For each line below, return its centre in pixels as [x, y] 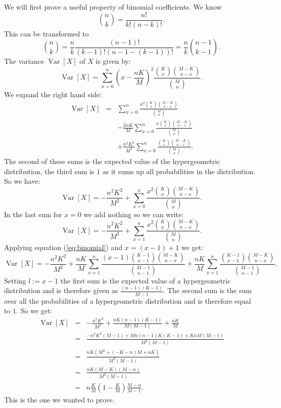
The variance [24, 61]
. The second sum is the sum [207, 290]
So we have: [22, 181]
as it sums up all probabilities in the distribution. [179, 171]
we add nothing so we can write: [134, 214]
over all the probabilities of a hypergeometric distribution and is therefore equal [128, 300]
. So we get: [34, 311]
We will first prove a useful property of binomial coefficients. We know [113, 7]
